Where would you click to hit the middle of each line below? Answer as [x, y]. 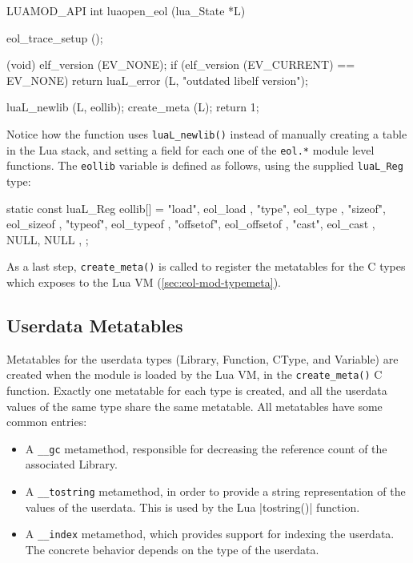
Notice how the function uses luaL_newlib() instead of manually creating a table [207, 133]
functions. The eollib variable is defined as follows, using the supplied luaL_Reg [205, 165]
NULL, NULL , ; [48, 239]
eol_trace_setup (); [55, 37]
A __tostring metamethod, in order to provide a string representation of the [215, 491]
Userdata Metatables [95, 325]
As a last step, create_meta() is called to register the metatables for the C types [206, 266]
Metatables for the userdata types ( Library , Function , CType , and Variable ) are [202, 358]
